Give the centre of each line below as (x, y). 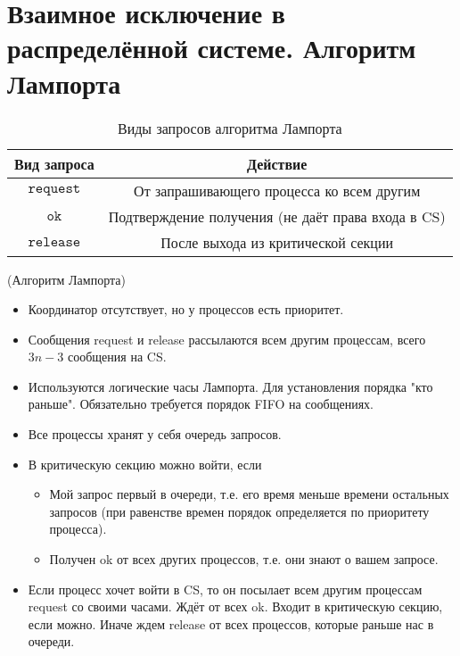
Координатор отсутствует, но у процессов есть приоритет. (186, 309)
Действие (277, 163)
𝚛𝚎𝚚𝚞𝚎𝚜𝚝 (54, 188)
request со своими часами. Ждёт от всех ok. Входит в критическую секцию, (235, 606)
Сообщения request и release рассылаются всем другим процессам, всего (227, 339)
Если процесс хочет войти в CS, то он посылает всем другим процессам (225, 589)
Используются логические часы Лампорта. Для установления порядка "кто (230, 386)
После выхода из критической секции (277, 242)
